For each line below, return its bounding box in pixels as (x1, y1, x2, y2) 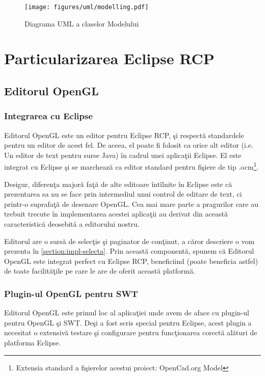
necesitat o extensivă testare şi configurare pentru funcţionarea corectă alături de (4, 327, 257, 338)
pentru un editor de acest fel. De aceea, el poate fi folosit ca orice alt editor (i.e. (4, 140, 253, 150)
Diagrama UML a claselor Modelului (24, 18, 139, 29)
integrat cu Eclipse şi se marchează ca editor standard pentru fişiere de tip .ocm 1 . (4, 160, 259, 172)
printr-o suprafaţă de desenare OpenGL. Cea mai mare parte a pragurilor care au (4, 198, 259, 209)
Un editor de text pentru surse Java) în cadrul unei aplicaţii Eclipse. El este (4, 149, 242, 160)
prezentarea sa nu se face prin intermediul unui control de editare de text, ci (4, 189, 242, 199)
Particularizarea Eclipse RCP (4, 48, 215, 69)
